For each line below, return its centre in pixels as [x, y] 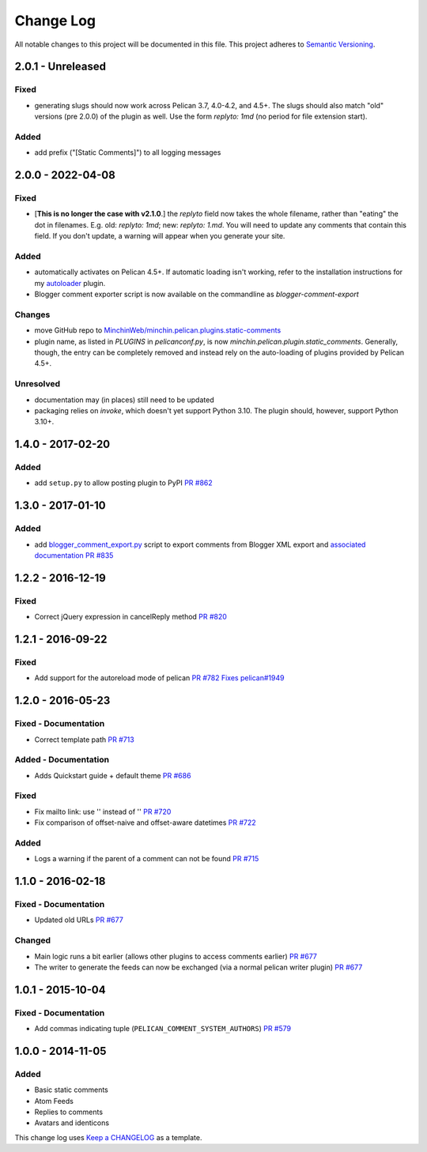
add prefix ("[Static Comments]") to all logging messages [128, 152]
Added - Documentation [62, 760]
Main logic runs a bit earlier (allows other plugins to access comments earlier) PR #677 [176, 956]
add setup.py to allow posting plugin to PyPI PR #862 [123, 483]
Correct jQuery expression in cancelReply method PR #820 [130, 617]
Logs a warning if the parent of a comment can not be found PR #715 [147, 859]
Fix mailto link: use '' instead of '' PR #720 [103, 811]
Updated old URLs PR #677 [79, 920]
